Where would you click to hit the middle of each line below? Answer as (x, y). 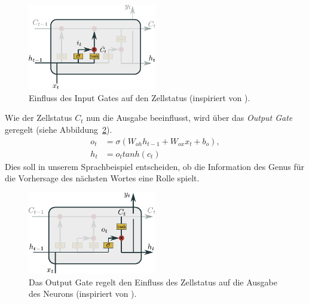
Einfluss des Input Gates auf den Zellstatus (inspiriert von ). (140, 97)
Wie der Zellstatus (39, 118)
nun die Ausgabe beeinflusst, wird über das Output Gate (189, 118)
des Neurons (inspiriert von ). (83, 294)
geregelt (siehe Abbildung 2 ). (59, 129)
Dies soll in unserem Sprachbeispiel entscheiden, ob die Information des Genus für (155, 166)
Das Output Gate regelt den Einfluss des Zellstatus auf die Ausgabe (153, 282)
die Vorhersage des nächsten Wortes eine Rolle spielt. (102, 178)
